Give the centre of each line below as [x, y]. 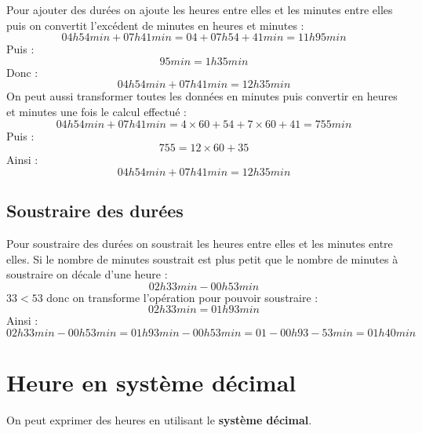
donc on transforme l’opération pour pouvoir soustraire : [182, 297]
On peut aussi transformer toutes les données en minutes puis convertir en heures [202, 96]
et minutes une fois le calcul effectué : [96, 111]
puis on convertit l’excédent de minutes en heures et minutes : [155, 25]
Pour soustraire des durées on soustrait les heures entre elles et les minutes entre [200, 243]
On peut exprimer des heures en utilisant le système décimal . [159, 420]
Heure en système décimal [151, 382]
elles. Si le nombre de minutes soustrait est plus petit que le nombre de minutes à [202, 258]
